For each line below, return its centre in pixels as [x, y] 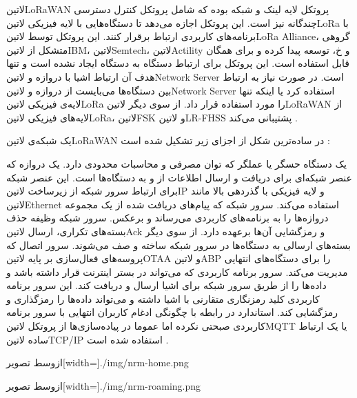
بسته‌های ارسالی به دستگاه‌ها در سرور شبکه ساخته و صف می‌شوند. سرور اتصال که [178, 245]
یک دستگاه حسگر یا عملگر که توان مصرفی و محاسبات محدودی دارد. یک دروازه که [176, 163]
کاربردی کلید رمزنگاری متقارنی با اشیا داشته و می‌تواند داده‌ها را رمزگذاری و [163, 298]
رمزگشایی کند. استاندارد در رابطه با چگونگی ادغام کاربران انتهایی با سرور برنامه [172, 312]
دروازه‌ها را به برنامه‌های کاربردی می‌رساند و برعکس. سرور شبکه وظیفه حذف [167, 218]
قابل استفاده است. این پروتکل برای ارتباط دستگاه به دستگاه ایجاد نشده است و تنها [178, 63]
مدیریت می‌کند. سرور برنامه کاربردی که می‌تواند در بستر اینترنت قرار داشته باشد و [177, 271]
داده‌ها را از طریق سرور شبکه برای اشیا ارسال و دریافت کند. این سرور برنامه [166, 285]
